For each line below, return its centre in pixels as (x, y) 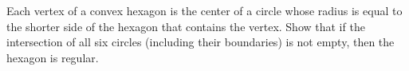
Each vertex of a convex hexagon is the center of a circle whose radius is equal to (204, 10)
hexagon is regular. (53, 57)
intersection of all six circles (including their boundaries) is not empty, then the (201, 42)
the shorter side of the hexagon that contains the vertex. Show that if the (186, 26)
